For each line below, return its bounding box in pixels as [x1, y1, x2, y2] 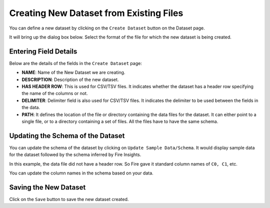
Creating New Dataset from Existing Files [9, 7, 183, 18]
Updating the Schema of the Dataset [9, 131, 125, 140]
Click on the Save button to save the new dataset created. [9, 196, 129, 202]
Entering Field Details [9, 47, 77, 55]
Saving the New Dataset [9, 183, 86, 191]
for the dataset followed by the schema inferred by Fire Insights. [9, 151, 141, 157]
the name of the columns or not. [21, 90, 88, 96]
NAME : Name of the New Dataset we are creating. [21, 69, 125, 75]
